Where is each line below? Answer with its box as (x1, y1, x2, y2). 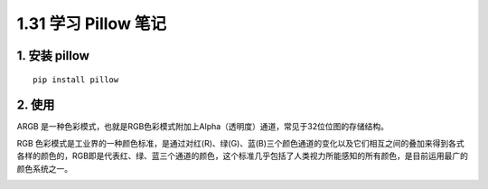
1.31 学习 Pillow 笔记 (16, 14, 167, 33)
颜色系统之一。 (16, 163, 72, 174)
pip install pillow (33, 74, 119, 85)
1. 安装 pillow (16, 48, 90, 63)
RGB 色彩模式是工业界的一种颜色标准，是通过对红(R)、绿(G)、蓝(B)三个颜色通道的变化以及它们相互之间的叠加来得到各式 (16, 137, 465, 148)
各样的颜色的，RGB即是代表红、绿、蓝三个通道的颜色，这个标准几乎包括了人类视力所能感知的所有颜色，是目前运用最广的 (16, 150, 469, 162)
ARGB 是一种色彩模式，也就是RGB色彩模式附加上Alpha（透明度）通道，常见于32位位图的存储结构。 (16, 121, 389, 132)
